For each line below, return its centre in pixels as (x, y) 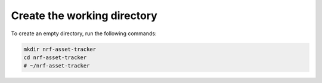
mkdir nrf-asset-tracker (60, 49)
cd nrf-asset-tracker (55, 57)
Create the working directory (84, 16)
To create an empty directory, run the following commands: (84, 33)
